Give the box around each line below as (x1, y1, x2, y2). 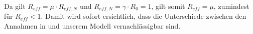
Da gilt (4, 1, 26, 11)
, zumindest (213, 1, 249, 11)
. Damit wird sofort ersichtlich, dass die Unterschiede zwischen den (41, 11, 246, 21)
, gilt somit (151, 1, 185, 11)
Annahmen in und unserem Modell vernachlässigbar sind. (4, 21, 181, 31)
